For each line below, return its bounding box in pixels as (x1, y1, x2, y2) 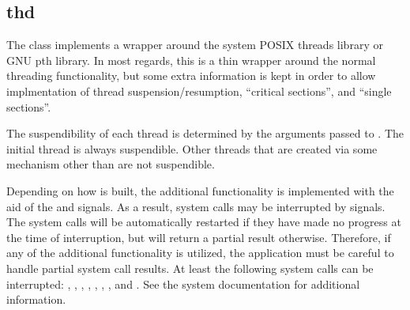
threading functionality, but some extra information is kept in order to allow (6, 67, 376, 84)
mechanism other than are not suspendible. (6, 156, 215, 172)
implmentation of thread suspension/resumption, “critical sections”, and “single (6, 82, 392, 99)
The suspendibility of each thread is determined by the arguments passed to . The (6, 125, 404, 142)
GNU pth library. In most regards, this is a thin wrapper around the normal (6, 51, 376, 68)
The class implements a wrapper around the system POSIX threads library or (6, 36, 383, 53)
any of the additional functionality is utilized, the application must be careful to (6, 244, 394, 261)
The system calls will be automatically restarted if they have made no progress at (6, 214, 401, 230)
